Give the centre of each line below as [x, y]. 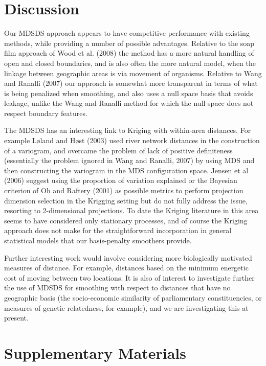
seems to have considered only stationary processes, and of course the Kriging [126, 220]
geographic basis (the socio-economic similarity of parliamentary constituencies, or [133, 297]
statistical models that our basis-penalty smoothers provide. [98, 240]
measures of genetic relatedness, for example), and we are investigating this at [126, 307]
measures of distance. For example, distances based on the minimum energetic [126, 268]
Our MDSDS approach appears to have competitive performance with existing [127, 33]
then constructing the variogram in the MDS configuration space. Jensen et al [126, 170]
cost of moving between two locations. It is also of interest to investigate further [129, 277]
